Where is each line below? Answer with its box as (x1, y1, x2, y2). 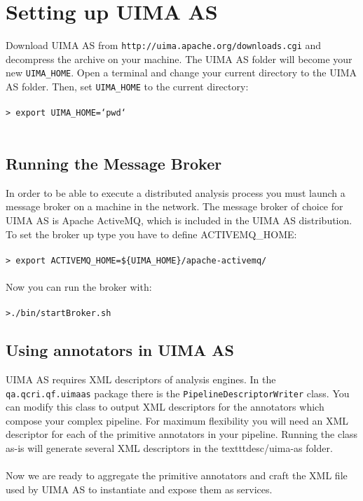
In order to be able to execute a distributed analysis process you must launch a (6, 185, 345, 200)
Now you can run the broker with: (6, 279, 152, 294)
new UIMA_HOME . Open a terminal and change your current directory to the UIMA (6, 65, 357, 80)
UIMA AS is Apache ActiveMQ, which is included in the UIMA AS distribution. (6, 212, 352, 227)
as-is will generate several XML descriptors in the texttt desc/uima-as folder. (6, 441, 333, 455)
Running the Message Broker (6, 152, 222, 174)
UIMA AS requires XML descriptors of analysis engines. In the (6, 372, 276, 386)
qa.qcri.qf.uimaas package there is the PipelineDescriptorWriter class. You (6, 385, 350, 400)
